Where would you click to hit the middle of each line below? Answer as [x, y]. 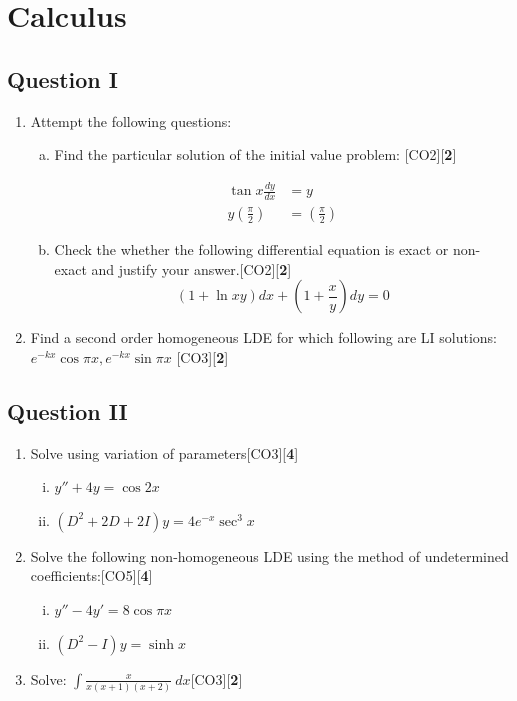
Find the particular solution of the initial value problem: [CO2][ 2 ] [255, 154]
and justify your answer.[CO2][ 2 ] [191, 268]
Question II [67, 410]
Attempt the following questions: [131, 120]
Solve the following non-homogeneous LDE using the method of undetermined [269, 555]
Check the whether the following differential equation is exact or [251, 248]
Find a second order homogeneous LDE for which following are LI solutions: [263, 337]
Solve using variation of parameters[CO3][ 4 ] [164, 452]
